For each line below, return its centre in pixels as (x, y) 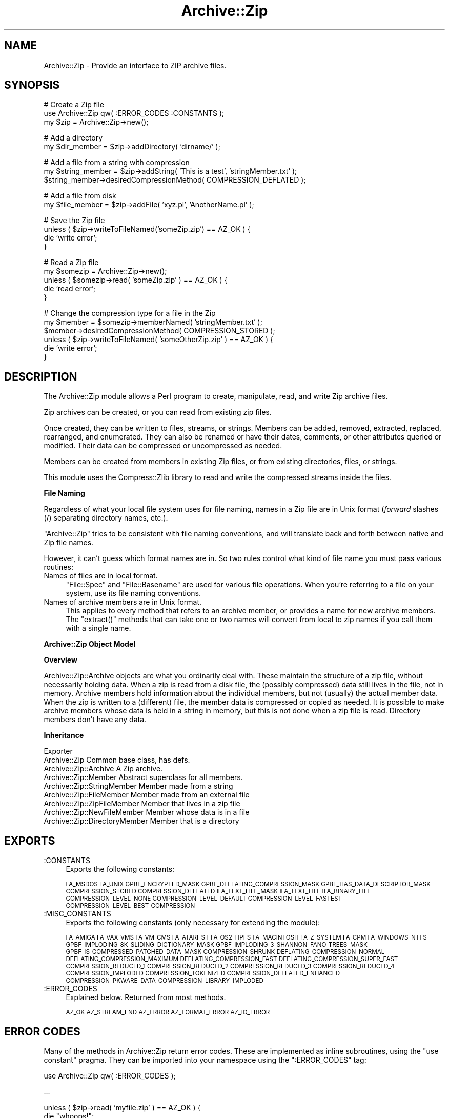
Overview (60, 660)
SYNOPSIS (32, 85)
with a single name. (98, 628)
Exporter (58, 751)
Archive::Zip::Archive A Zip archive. (103, 769)
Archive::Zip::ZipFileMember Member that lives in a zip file (142, 804)
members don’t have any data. (95, 720)
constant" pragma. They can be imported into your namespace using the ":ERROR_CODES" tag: (205, 1060)
